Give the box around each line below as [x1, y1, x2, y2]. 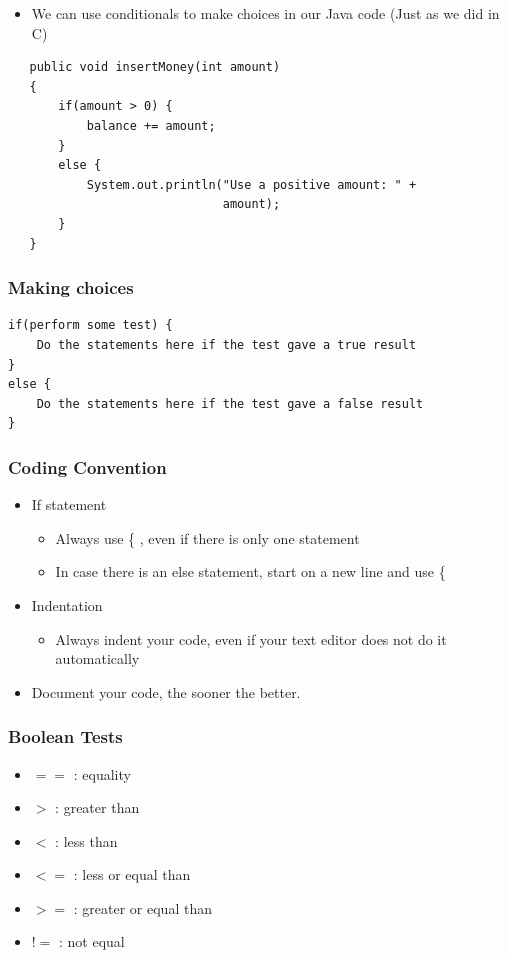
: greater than [55, 797, 140, 818]
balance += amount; [86, 118, 216, 133]
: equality [73, 763, 131, 784]
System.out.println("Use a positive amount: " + [86, 177, 417, 192]
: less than [55, 830, 118, 851]
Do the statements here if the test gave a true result [36, 337, 417, 352]
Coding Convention [8, 454, 167, 479]
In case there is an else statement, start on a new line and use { [55, 561, 446, 582]
